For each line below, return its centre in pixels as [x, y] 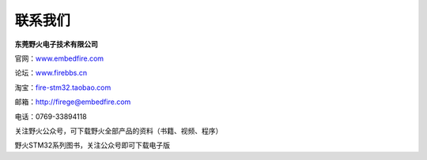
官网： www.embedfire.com [59, 58]
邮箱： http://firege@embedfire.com [73, 102]
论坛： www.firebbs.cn [51, 73]
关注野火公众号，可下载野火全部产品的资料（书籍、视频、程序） [119, 131]
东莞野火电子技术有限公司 [56, 44]
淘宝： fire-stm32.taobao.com [63, 87]
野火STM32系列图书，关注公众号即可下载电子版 [92, 145]
